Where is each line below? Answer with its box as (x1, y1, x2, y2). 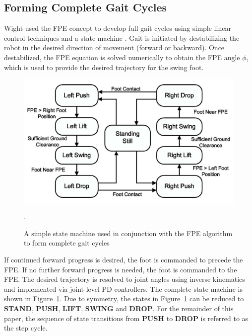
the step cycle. (4, 323, 48, 333)
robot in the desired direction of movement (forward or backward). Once (4, 42, 225, 53)
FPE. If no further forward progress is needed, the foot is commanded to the (4, 264, 237, 274)
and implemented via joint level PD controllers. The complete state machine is (4, 283, 243, 294)
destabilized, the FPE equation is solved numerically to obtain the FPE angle (4, 52, 240, 62)
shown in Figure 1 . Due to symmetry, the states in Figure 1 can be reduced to (4, 293, 244, 304)
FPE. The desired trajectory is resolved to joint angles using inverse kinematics (4, 274, 245, 284)
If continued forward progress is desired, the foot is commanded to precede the (4, 254, 243, 264)
